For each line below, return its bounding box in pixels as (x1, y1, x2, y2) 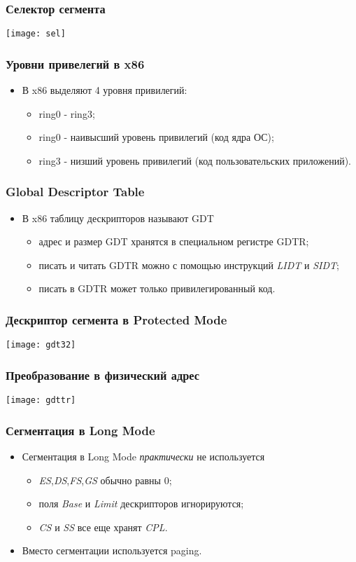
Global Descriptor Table (6, 183, 145, 200)
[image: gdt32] (6, 340, 76, 350)
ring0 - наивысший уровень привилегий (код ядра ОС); (38, 130, 274, 144)
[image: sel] (6, 29, 66, 39)
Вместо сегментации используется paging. (22, 543, 202, 558)
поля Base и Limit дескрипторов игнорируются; (38, 496, 244, 511)
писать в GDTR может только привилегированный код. (38, 281, 276, 296)
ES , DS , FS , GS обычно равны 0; (38, 472, 172, 487)
